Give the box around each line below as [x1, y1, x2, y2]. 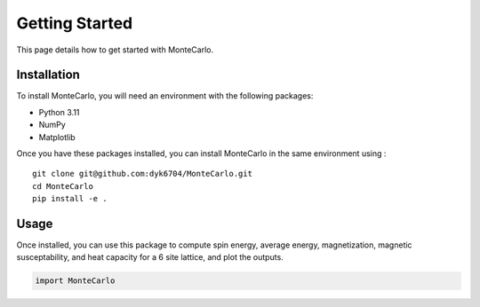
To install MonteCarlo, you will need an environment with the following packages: [16, 91, 314, 101]
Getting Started [16, 13, 133, 33]
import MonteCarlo [35, 276, 116, 286]
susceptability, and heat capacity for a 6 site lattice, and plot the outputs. [16, 252, 284, 263]
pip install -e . [32, 193, 108, 204]
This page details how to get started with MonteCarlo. [16, 44, 213, 55]
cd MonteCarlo [32, 181, 93, 191]
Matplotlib [38, 131, 76, 142]
